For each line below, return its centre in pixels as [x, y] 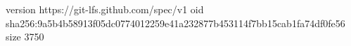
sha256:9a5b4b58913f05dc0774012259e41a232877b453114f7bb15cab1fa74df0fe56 [175, 23]
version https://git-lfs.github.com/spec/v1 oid [105, 9]
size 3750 [25, 37]
